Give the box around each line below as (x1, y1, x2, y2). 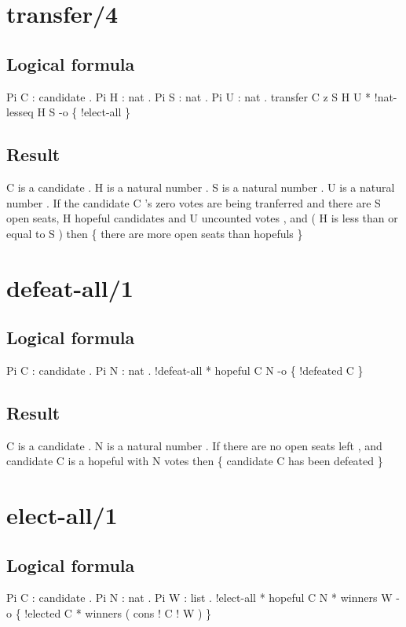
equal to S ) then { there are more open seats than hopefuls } (6, 225, 303, 241)
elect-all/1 (6, 499, 118, 531)
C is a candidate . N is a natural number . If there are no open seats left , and (6, 437, 382, 453)
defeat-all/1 (6, 271, 134, 303)
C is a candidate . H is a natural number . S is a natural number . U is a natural (6, 178, 395, 195)
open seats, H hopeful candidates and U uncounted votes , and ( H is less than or (6, 210, 398, 226)
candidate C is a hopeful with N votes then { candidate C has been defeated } (6, 453, 383, 469)
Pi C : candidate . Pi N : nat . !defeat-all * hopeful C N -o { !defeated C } (6, 361, 364, 378)
